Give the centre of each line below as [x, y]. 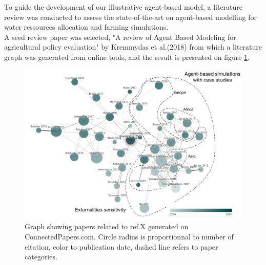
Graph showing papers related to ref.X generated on [107, 226]
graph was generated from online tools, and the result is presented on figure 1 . [127, 57]
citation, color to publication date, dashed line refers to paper [121, 246]
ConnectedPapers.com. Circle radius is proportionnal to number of [129, 236]
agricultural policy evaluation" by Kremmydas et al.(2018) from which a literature [133, 47]
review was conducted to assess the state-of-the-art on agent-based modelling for [130, 17]
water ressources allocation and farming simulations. [86, 27]
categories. [41, 257]
